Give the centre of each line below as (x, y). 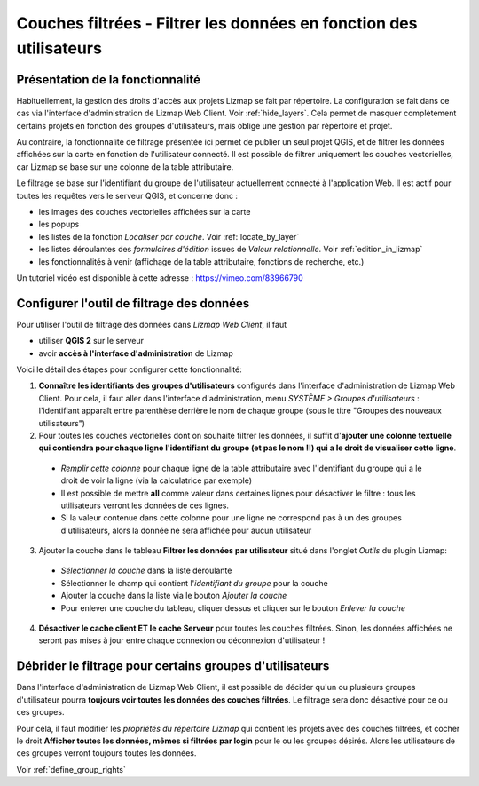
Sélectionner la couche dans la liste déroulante (146, 571)
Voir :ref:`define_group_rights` (71, 769)
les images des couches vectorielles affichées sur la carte (145, 211)
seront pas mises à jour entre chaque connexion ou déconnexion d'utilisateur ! (182, 640)
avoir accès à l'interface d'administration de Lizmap (136, 353)
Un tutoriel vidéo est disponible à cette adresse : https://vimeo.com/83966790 (160, 278)
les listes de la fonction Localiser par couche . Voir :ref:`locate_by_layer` (169, 236)
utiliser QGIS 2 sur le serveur (91, 341)
